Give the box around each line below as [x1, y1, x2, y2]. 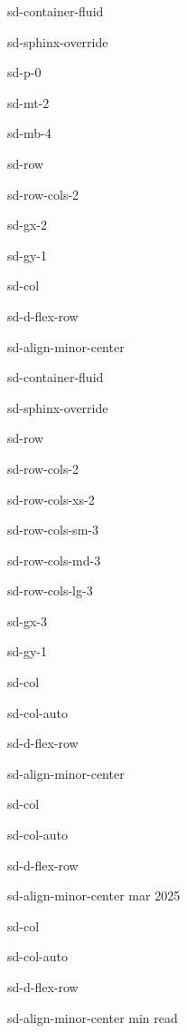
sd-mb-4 [7, 123, 51, 143]
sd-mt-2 [7, 93, 50, 112]
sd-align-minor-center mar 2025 [7, 886, 181, 905]
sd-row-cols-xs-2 [7, 489, 95, 508]
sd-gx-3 [7, 611, 48, 630]
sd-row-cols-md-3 [7, 550, 101, 569]
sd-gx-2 [7, 215, 48, 234]
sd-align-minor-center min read [7, 1008, 178, 1027]
